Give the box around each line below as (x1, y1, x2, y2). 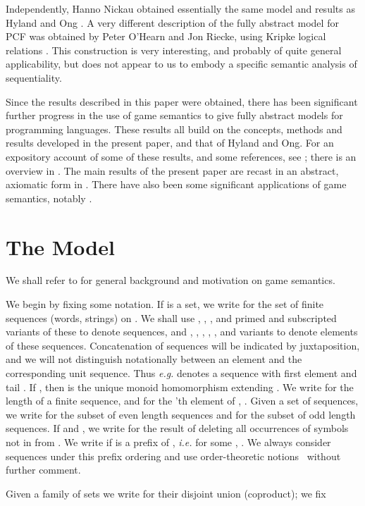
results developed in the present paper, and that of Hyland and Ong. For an (6, 135, 334, 150)
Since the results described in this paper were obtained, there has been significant (6, 94, 358, 109)
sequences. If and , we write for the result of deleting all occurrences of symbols (6, 421, 349, 436)
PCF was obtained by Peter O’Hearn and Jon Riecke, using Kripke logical (6, 29, 326, 44)
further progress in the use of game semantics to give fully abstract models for (6, 108, 343, 123)
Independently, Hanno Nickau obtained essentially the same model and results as (6, 1, 355, 16)
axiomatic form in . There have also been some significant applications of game (6, 177, 347, 192)
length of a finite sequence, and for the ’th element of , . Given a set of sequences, (6, 393, 359, 408)
